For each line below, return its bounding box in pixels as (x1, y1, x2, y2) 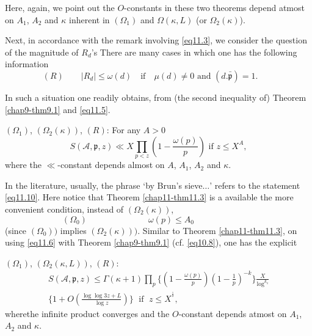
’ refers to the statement (209, 178, 300, 191)
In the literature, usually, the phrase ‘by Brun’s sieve (5, 178, 203, 191)
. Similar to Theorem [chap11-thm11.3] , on (137, 224, 297, 236)
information (5, 57, 49, 70)
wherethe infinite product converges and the (5, 307, 170, 320)
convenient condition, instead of (5, 202, 124, 215)
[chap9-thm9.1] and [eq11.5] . (5, 103, 111, 115)
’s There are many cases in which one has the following (91, 45, 297, 58)
